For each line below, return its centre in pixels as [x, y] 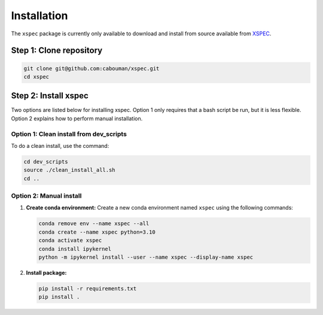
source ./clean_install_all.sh [70, 170]
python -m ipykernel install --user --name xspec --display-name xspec [146, 257]
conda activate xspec [70, 240]
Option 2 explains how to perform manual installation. [77, 118]
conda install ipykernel [75, 249]
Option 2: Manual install [46, 196]
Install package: [46, 273]
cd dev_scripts [46, 161]
